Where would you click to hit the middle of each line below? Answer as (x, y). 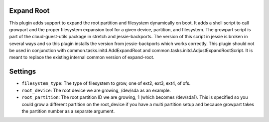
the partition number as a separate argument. (68, 111)
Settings (23, 72)
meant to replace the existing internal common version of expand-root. (82, 58)
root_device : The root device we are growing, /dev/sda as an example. (96, 90)
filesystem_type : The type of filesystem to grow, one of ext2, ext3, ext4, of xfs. (106, 83)
